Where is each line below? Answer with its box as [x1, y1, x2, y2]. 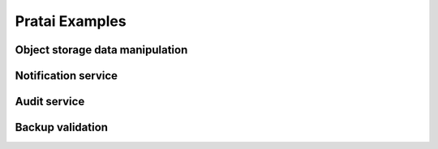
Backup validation [15, 121, 109, 134]
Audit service [15, 95, 85, 109]
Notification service [15, 69, 118, 83]
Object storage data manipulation [15, 43, 188, 57]
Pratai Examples [15, 12, 127, 30]
